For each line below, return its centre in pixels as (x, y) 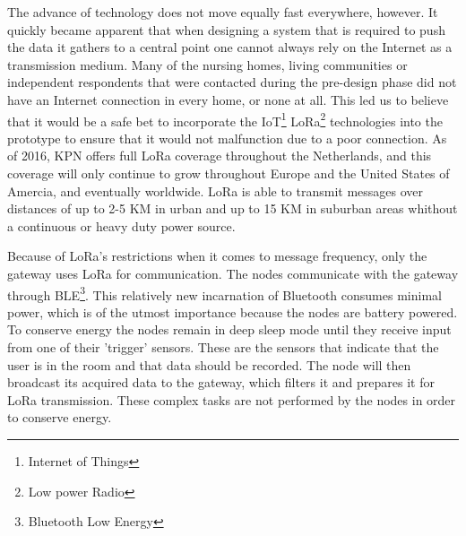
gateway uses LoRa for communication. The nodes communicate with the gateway (233, 273)
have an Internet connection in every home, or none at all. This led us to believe (228, 99)
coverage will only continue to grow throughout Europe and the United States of (229, 173)
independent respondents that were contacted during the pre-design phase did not (232, 82)
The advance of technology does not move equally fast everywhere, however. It (223, 12)
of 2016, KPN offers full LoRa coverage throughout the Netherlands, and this (220, 156)
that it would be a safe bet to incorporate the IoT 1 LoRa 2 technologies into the (225, 119)
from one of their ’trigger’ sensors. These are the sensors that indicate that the (223, 347)
